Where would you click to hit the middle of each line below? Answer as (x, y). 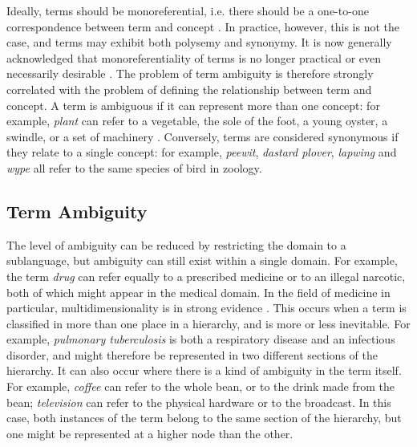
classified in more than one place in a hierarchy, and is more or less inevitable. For (208, 323)
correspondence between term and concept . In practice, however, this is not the (203, 26)
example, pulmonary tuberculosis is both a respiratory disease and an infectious (201, 339)
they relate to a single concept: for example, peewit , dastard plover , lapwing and (202, 152)
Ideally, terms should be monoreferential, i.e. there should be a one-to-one (188, 10)
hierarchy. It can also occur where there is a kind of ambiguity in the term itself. (204, 370)
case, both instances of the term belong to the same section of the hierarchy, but (204, 418)
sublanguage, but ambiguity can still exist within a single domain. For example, (202, 260)
